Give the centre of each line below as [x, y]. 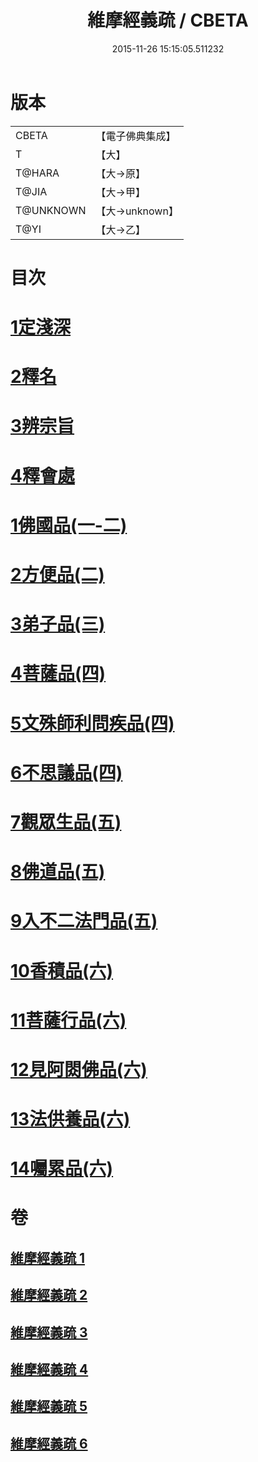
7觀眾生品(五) [66, 822]
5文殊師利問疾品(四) [92, 723]
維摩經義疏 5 [49, 1406]
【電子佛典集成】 [136, 136]
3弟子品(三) [58, 624]
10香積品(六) [62, 970]
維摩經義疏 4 [49, 1369]
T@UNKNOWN [51, 210]
